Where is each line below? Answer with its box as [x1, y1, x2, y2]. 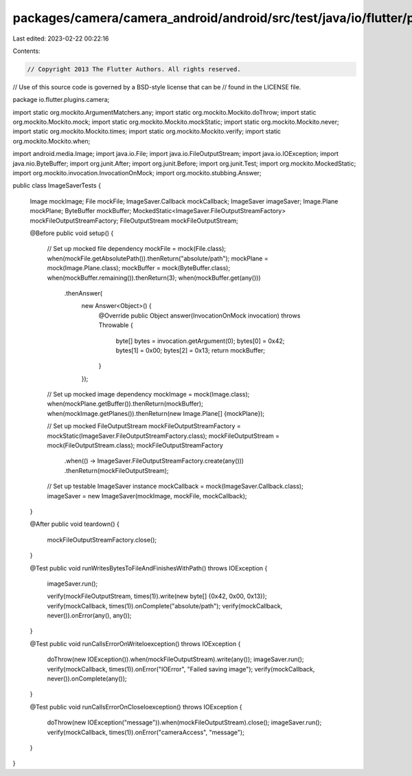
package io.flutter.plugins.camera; [12, 96, 110, 104]
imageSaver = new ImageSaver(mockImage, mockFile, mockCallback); [47, 491, 247, 500]
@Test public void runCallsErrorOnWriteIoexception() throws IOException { [30, 639, 241, 647]
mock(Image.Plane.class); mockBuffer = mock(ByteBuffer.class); [47, 264, 230, 272]
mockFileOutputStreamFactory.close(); [47, 535, 157, 544]
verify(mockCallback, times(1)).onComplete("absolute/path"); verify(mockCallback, [47, 601, 283, 610]
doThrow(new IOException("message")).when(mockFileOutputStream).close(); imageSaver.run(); [47, 718, 322, 727]
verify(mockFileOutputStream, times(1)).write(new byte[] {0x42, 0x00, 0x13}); [47, 592, 267, 601]
